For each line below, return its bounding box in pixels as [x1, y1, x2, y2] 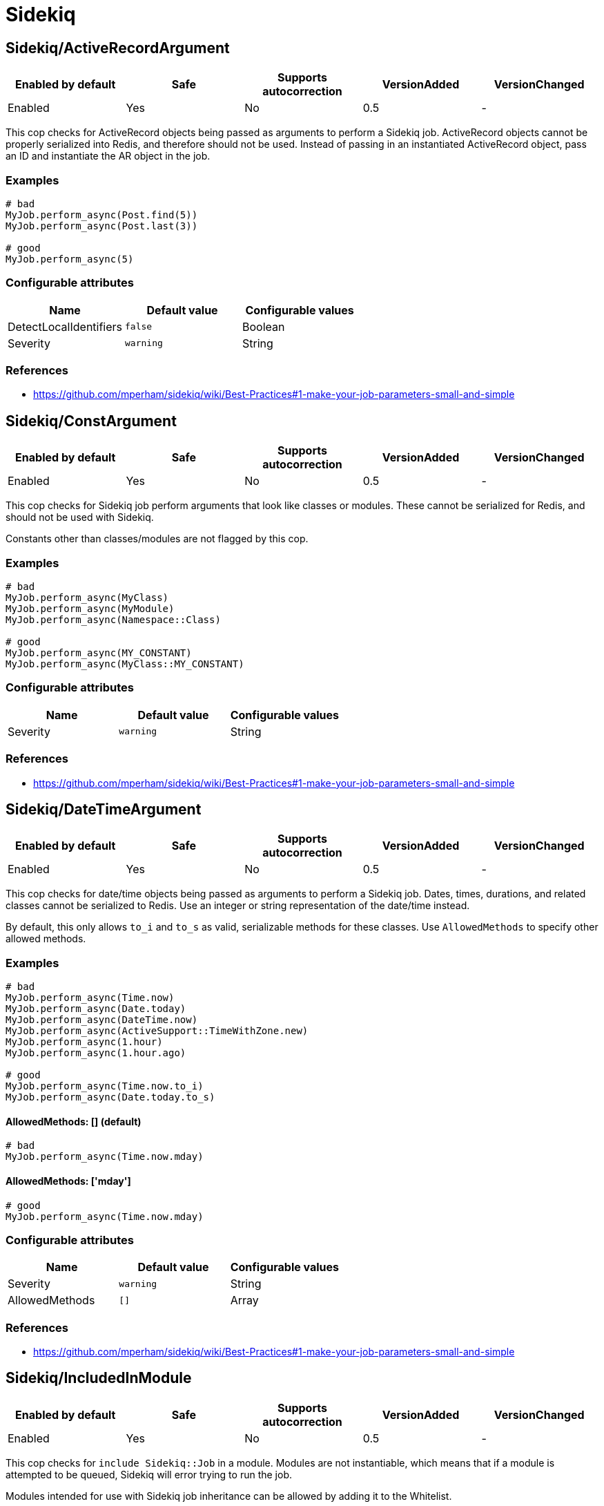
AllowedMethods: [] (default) [6, 1115, 142, 1127]
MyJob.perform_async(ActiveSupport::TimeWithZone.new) [6, 1025, 309, 1037]
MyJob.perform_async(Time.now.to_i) [6, 1080, 204, 1092]
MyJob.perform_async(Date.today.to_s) [6, 1092, 215, 1103]
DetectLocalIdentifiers [8, 319, 123, 334]
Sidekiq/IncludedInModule [6, 1369, 192, 1387]
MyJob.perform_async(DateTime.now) [6, 1014, 198, 1026]
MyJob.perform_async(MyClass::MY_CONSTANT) [6, 658, 244, 670]
